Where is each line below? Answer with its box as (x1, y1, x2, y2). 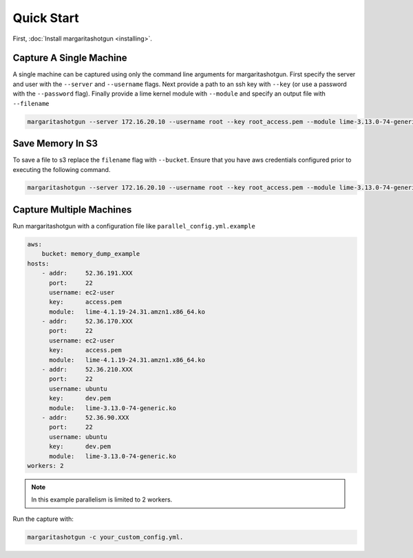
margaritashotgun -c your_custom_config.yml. (27, 533, 184, 541)
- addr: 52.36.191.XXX (41, 269, 134, 277)
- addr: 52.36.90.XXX (41, 414, 129, 421)
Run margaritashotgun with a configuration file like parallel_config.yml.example (12, 222, 256, 230)
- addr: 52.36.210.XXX (41, 365, 134, 374)
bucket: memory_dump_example (41, 250, 140, 258)
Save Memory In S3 (12, 138, 98, 149)
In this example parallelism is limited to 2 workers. (31, 495, 173, 504)
